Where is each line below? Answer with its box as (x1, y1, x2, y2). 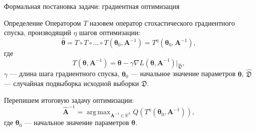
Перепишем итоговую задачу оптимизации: (4, 94, 134, 105)
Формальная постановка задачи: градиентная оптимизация (4, 1, 180, 11)
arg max (86, 109, 111, 116)
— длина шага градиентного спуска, (9, 68, 120, 79)
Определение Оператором (4, 17, 81, 28)
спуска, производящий (4, 27, 71, 38)
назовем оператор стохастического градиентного (89, 17, 235, 28)
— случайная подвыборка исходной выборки (4, 78, 139, 88)
